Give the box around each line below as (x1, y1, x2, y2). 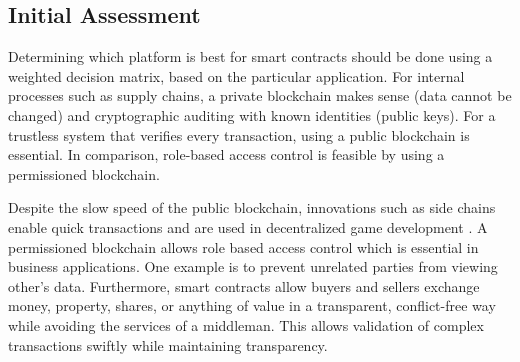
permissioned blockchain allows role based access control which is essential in (8, 236, 479, 257)
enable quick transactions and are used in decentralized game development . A (8, 216, 488, 237)
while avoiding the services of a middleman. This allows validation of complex (8, 314, 484, 335)
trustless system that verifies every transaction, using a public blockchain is (8, 124, 470, 145)
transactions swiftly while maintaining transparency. (8, 334, 328, 355)
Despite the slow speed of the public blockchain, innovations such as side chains (8, 197, 496, 218)
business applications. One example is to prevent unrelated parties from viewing (8, 256, 498, 277)
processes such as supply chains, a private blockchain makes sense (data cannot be (8, 85, 512, 106)
